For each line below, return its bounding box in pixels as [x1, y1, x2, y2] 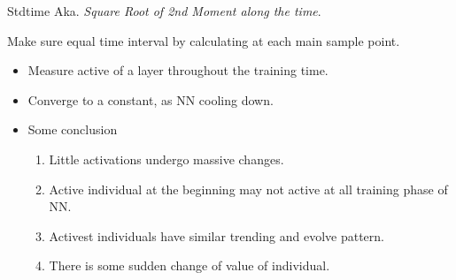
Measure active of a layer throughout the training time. [27, 61, 328, 79]
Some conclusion [27, 120, 118, 139]
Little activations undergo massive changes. [49, 149, 284, 168]
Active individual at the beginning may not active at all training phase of [49, 179, 448, 198]
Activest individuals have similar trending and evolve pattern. [49, 226, 384, 245]
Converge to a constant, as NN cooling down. [27, 90, 274, 109]
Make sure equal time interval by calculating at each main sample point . [7, 31, 400, 49]
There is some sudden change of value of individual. [49, 256, 330, 275]
